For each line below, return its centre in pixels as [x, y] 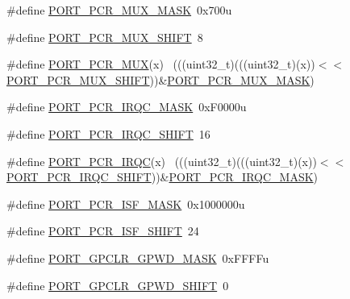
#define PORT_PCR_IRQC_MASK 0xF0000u [127, 107]
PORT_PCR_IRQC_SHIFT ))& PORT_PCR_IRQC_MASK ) [162, 177]
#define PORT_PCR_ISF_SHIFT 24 [103, 231]
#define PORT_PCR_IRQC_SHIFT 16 [108, 133]
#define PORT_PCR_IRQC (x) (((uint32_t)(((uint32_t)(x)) [162, 161]
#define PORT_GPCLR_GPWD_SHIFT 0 [118, 285]
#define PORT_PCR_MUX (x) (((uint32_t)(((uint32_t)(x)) [161, 64]
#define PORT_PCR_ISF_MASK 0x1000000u [126, 203]
